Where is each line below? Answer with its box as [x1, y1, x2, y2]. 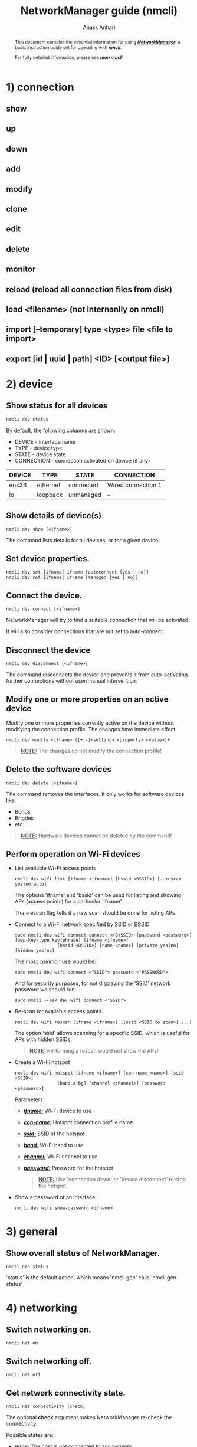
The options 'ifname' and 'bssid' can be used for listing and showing [14, 892, 182, 899]
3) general [6, 1225, 58, 1238]
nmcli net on [6, 1340, 38, 1346]
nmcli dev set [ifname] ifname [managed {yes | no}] [6, 574, 139, 581]
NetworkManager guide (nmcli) [20, 4, 178, 18]
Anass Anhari [83, 24, 116, 31]
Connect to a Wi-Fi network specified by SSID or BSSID [14, 921, 150, 928]
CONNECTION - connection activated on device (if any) [14, 457, 150, 464]
